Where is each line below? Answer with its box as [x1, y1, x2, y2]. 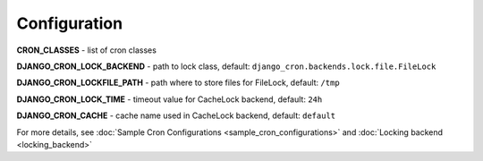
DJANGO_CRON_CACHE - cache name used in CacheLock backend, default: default [16, 110, 336, 121]
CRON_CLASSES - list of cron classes [16, 45, 157, 55]
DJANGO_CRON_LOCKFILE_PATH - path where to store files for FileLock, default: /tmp [16, 77, 340, 89]
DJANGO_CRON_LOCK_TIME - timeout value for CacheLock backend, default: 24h [16, 94, 323, 105]
